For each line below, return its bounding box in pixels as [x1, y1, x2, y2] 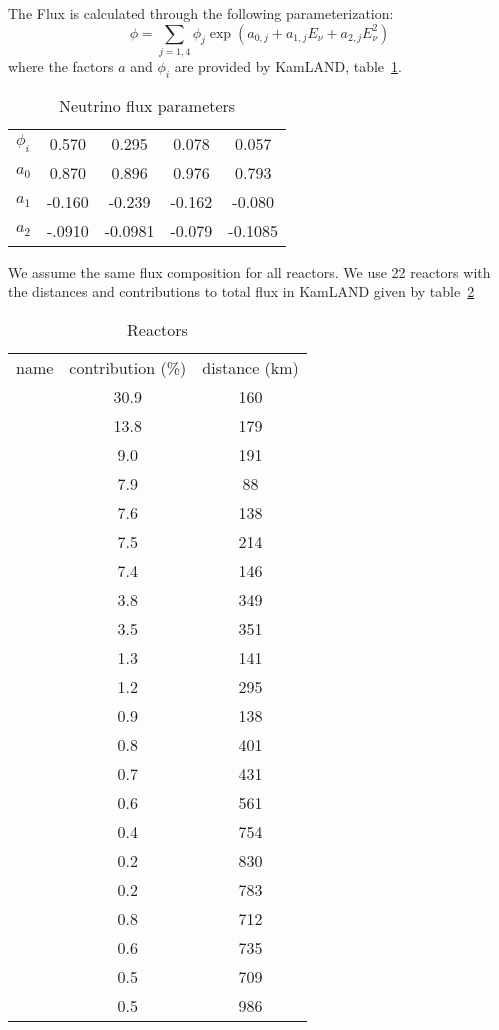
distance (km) [202, 355, 299, 379]
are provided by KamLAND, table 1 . [174, 55, 402, 76]
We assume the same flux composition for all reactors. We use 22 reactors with [8, 261, 491, 282]
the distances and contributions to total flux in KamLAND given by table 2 [8, 281, 475, 302]
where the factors [8, 55, 114, 76]
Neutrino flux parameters [58, 93, 236, 117]
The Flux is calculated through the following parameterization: [8, 3, 394, 23]
